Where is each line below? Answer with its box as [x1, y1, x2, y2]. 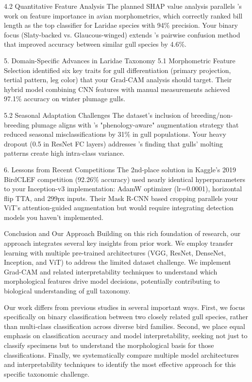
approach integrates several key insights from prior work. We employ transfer [4, 238, 234, 248]
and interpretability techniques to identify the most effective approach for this [4, 359, 236, 369]
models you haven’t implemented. [4, 212, 104, 222]
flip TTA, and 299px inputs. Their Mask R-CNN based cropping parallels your [4, 193, 238, 203]
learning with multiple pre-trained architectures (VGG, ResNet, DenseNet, [4, 247, 226, 257]
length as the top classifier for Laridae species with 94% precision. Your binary [4, 20, 238, 30]
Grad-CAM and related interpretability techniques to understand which [4, 266, 218, 276]
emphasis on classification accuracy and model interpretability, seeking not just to [4, 330, 248, 341]
